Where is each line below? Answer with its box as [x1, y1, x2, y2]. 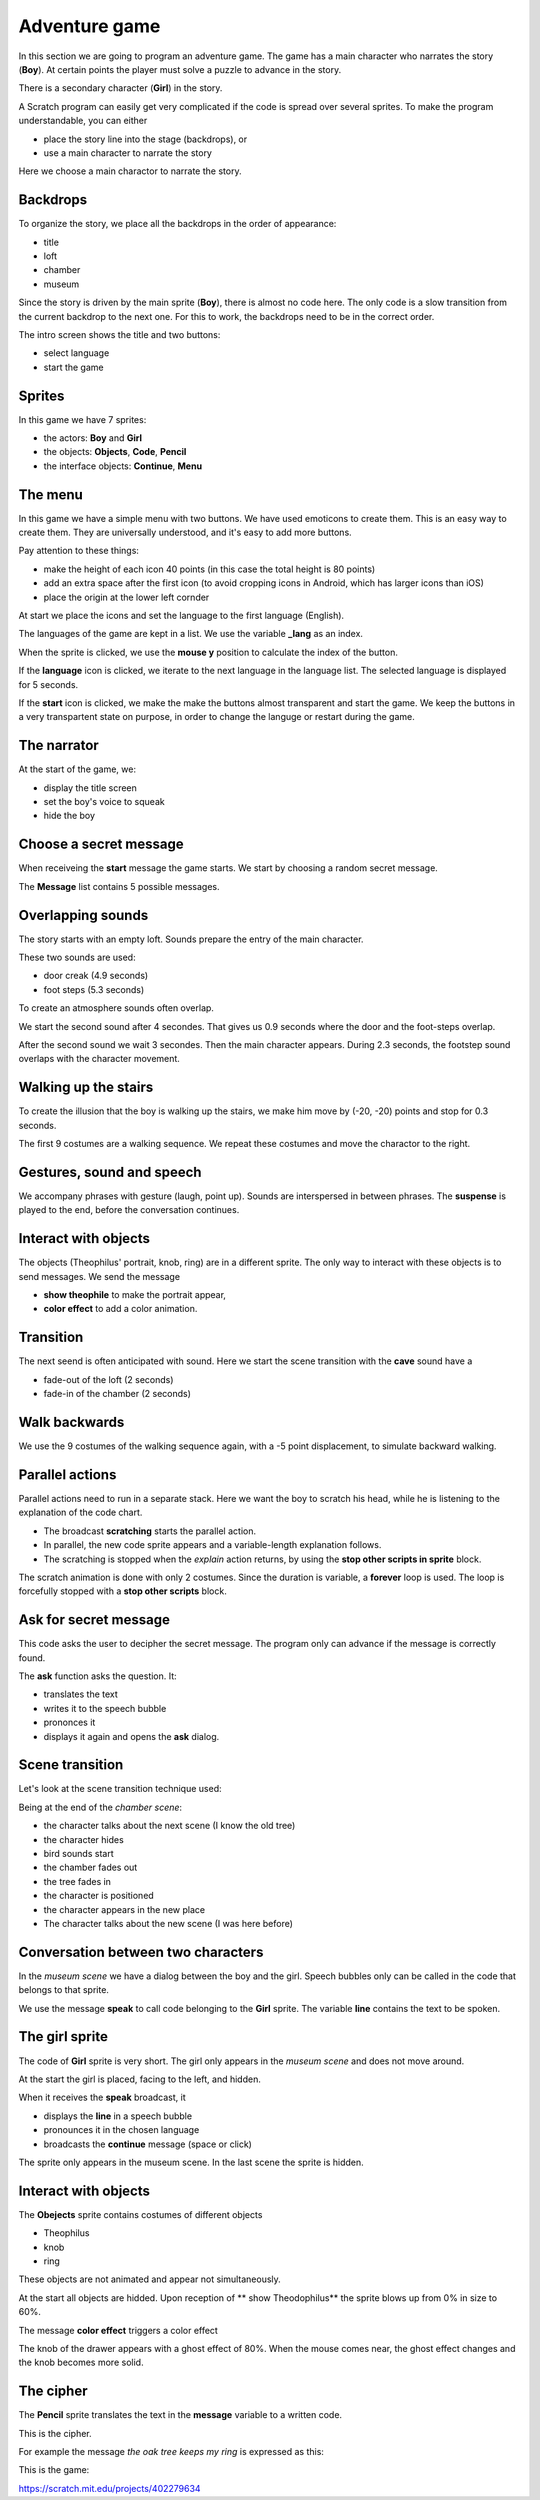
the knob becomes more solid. [18, 2356, 144, 2369]
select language [43, 347, 110, 359]
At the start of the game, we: [18, 763, 137, 775]
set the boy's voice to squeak [43, 796, 165, 808]
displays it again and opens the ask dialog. [43, 1730, 220, 1742]
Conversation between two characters [18, 1943, 264, 1960]
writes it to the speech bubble [43, 1702, 167, 1714]
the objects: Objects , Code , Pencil [43, 446, 187, 458]
